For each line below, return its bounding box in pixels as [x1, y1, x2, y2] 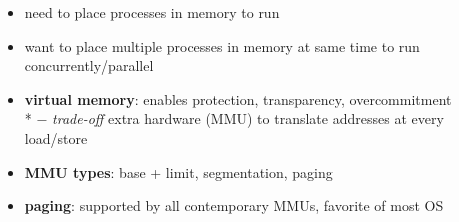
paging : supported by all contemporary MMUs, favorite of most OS [24, 195, 444, 216]
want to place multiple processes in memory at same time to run [24, 35, 420, 56]
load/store [24, 127, 88, 148]
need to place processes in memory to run [24, 2, 280, 22]
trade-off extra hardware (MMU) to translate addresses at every [52, 108, 444, 129]
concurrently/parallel [24, 55, 154, 76]
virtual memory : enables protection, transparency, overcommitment [24, 88, 452, 109]
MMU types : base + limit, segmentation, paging [24, 161, 333, 182]
